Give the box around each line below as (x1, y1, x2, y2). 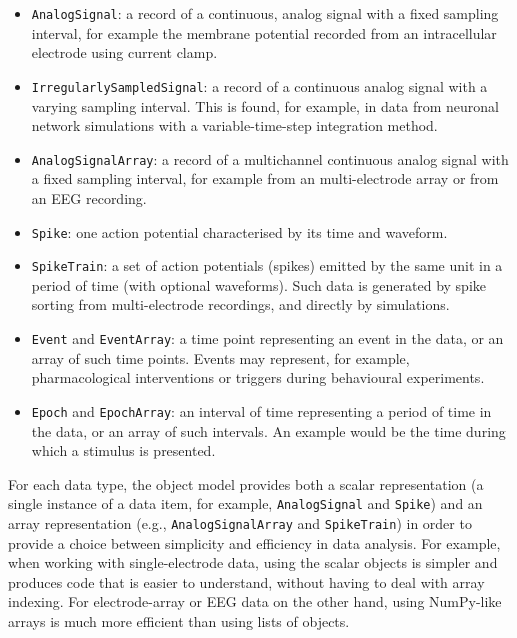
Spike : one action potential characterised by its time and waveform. (31, 221, 448, 242)
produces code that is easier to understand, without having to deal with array (8, 571, 485, 592)
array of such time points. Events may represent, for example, (31, 347, 410, 368)
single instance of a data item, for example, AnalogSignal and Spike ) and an (8, 493, 483, 514)
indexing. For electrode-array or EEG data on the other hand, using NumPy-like (8, 591, 502, 612)
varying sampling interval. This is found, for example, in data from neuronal (31, 95, 499, 116)
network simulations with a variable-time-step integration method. (31, 115, 438, 136)
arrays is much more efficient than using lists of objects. (8, 611, 350, 631)
